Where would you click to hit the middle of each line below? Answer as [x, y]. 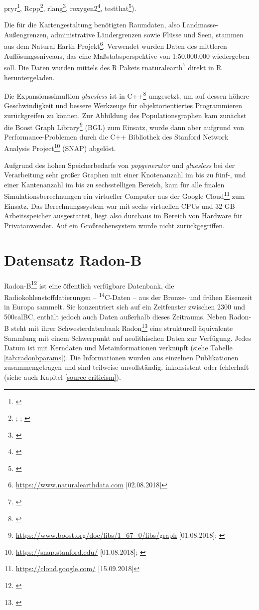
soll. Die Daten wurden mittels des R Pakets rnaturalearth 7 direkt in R [113, 67]
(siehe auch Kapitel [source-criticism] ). [63, 377]
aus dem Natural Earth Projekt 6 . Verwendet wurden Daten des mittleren [116, 45]
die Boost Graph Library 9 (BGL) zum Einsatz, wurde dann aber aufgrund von [124, 126]
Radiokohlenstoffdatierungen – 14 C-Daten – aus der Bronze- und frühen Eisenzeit [128, 296]
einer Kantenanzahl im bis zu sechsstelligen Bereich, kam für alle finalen [114, 184]
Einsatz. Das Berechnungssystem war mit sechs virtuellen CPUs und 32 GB [120, 206]
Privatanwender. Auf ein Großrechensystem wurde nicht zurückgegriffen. [114, 225]
